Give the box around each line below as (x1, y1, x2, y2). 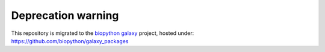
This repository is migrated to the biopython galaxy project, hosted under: (11, 30, 194, 37)
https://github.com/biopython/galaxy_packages (11, 37, 129, 44)
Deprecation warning (11, 9, 119, 22)
